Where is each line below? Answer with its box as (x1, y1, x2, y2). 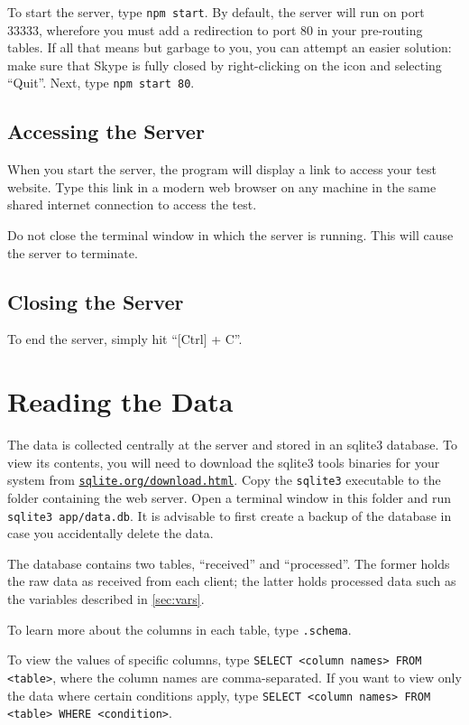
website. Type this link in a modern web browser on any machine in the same (7, 177, 437, 196)
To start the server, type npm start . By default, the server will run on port (7, 3, 425, 21)
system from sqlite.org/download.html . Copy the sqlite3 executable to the (7, 470, 441, 489)
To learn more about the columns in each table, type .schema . (7, 619, 352, 638)
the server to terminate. (7, 243, 138, 262)
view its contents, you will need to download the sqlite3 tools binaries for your (7, 452, 440, 471)
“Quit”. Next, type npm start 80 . (7, 73, 195, 92)
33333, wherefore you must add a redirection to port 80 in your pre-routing (7, 20, 423, 39)
